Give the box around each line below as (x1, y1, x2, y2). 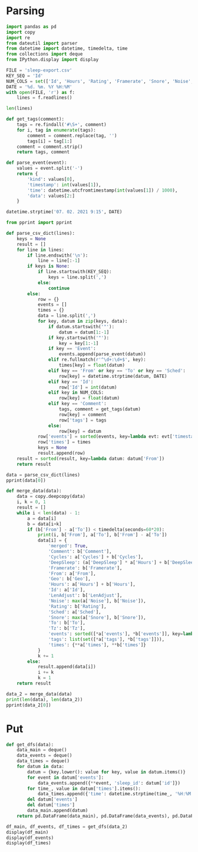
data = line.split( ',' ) (37, 313, 96, 319)
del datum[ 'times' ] (27, 802, 75, 808)
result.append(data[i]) (37, 664, 96, 670)
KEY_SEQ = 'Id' (6, 73, 44, 79)
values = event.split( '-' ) (16, 166, 83, 171)
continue (48, 285, 70, 291)
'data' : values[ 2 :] (27, 193, 75, 199)
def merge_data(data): (6, 488, 62, 494)
